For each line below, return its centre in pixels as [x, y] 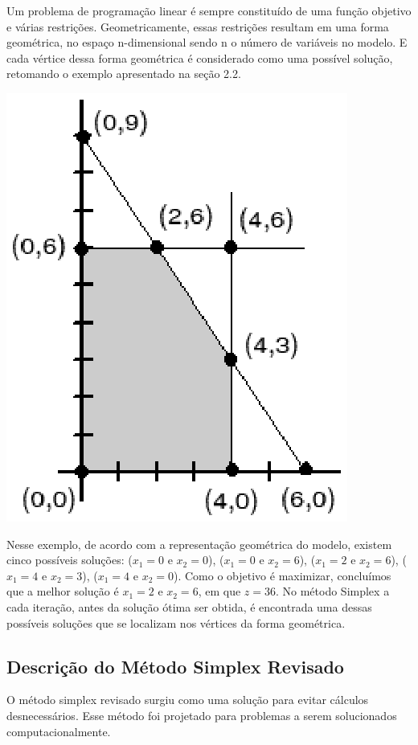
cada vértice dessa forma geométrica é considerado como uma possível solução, [200, 57]
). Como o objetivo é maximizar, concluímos [282, 575]
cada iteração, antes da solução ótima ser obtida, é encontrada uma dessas [189, 606]
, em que [219, 591]
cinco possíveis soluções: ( [70, 560]
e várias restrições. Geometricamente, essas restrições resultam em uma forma [198, 26]
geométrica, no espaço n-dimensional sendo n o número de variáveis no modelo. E [207, 42]
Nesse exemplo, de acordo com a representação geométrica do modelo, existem [199, 544]
